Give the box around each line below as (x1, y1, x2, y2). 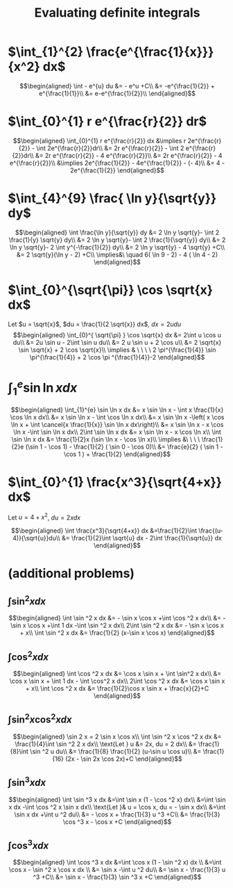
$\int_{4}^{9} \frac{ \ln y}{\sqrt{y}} (8, 191, 217, 207)
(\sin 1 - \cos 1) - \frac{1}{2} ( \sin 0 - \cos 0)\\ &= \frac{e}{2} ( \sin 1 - (25, 442, 224, 451)
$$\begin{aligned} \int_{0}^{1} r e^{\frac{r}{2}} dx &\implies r (12, 136, 187, 145)
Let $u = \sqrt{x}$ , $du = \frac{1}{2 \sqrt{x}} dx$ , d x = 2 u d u (8, 320, 182, 328)
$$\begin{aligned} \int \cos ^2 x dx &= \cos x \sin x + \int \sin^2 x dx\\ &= (12, 670, 222, 678)
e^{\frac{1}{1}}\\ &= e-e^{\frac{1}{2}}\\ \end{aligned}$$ (38, 89, 196, 97)
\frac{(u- (198, 526, 224, 535)
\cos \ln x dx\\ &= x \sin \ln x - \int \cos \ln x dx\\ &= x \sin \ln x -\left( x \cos (10, 412, 225, 421)
